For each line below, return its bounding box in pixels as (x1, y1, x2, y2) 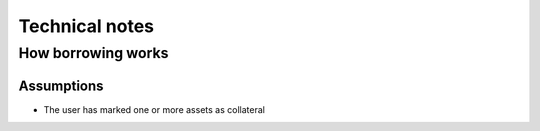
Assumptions (18, 77, 104, 94)
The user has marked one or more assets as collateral (43, 103, 265, 115)
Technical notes (18, 15, 155, 37)
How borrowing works (18, 44, 169, 62)
